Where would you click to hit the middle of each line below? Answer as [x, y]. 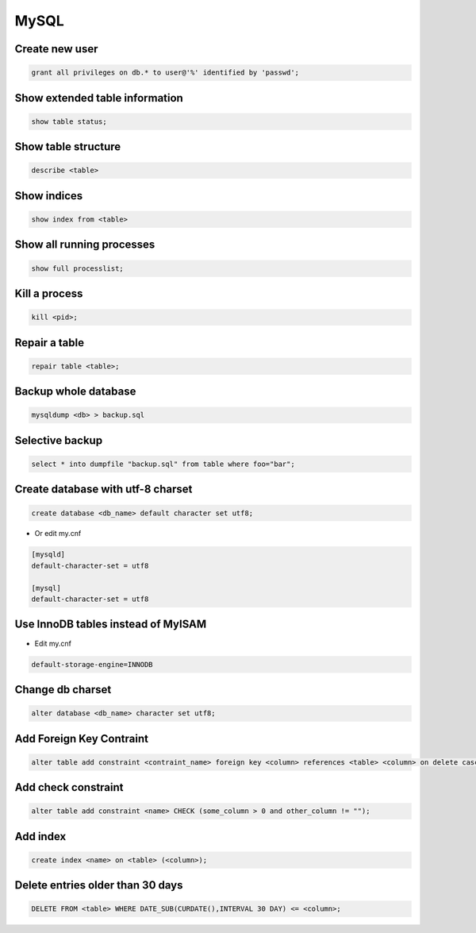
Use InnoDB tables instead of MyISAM [111, 625]
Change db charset [63, 690]
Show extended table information [99, 98]
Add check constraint [69, 787]
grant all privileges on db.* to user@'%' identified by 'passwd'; [165, 73]
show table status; [69, 121]
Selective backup [59, 440]
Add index [40, 837]
